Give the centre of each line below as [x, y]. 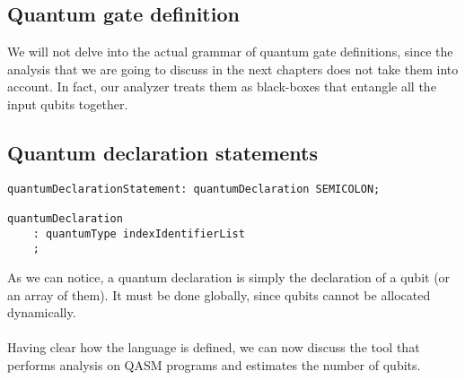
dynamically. [42, 312]
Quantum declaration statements [162, 152]
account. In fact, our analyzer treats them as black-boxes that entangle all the [222, 86]
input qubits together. [68, 104]
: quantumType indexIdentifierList [139, 233]
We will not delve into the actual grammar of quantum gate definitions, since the [230, 52]
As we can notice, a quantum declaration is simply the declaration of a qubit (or [229, 277]
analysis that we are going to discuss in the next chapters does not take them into [233, 69]
